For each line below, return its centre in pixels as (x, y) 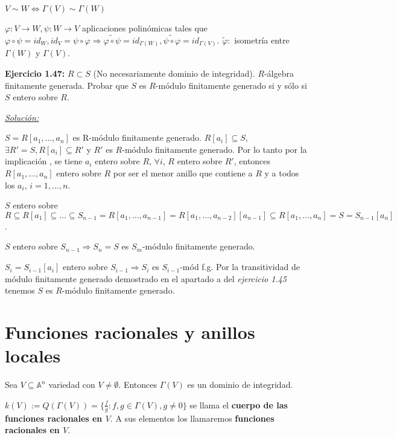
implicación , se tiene (44, 161)
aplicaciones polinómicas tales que (145, 28)
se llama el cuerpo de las (239, 404)
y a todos (282, 173)
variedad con (72, 385)
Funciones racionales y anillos (130, 332)
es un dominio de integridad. (240, 385)
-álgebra (279, 73)
